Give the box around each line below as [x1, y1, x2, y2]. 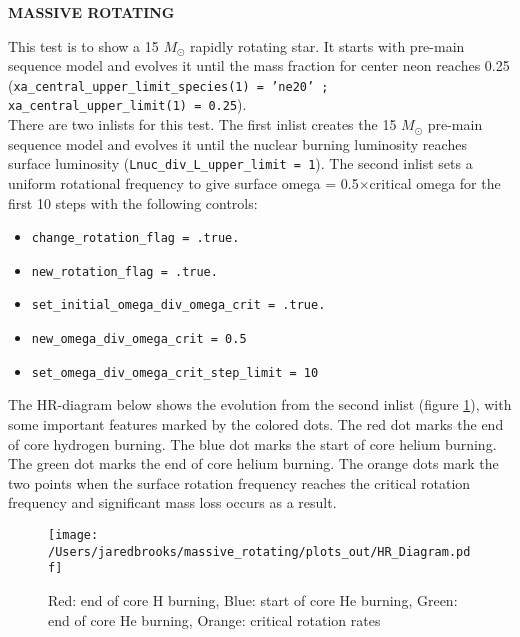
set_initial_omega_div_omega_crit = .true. [31, 298, 326, 313]
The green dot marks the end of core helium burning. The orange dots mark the [8, 453, 499, 474]
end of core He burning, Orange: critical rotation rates [48, 609, 381, 630]
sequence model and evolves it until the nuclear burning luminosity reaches [8, 133, 467, 154]
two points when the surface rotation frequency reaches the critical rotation [8, 472, 471, 493]
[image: [48, 527, 99, 542]
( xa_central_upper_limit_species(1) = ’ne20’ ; [8, 74, 329, 95]
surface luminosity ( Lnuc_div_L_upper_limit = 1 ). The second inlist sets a [8, 153, 473, 174]
